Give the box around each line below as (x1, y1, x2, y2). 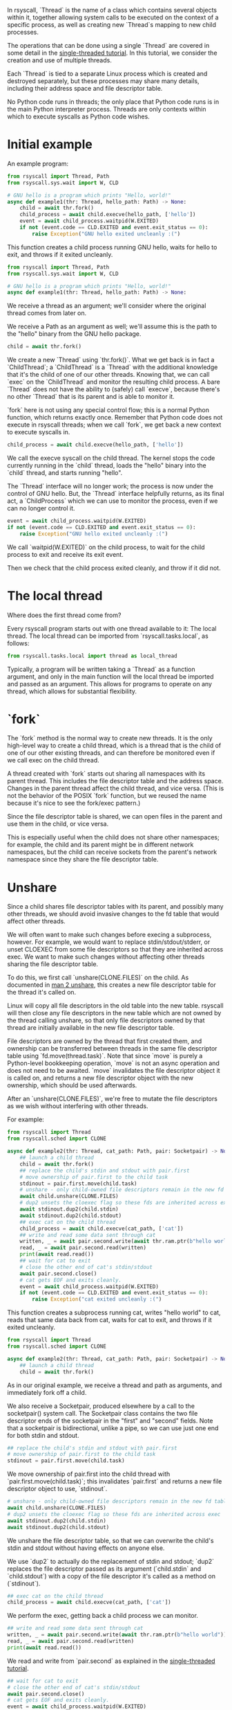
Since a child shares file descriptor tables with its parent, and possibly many (7, 902, 224, 911)
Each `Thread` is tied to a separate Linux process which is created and (7, 69, 208, 78)
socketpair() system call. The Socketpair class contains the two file (7, 1409, 198, 1417)
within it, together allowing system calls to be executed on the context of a (7, 13, 219, 21)
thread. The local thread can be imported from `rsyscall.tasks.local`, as (7, 632, 209, 640)
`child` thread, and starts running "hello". (7, 469, 123, 477)
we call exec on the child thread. (7, 756, 100, 765)
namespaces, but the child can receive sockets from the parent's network (7, 848, 217, 856)
